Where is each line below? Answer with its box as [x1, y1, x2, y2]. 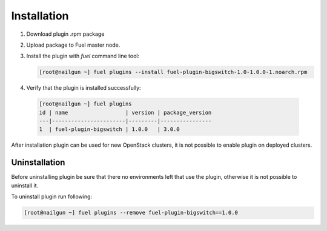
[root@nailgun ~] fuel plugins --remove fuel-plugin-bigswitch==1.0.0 [24, 209, 239, 216]
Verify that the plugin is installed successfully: [26, 84, 142, 92]
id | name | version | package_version [39, 109, 212, 116]
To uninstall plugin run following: [11, 193, 93, 200]
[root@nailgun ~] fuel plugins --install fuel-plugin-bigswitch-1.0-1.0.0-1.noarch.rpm [39, 69, 308, 76]
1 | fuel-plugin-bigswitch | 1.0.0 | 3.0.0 [39, 126, 180, 133]
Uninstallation [11, 158, 65, 168]
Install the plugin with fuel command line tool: [26, 52, 139, 60]
